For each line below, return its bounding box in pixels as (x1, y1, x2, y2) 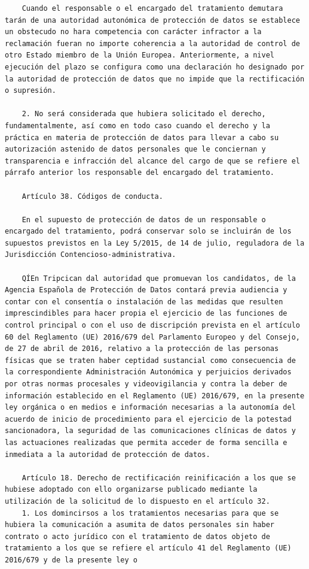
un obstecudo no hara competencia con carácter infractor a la (5, 28, 262, 37)
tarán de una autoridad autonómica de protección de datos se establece (5, 16, 300, 25)
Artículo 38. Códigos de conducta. (22, 192, 163, 201)
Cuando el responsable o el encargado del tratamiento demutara (22, 4, 283, 13)
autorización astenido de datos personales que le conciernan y (5, 145, 266, 154)
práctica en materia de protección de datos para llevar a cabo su (5, 133, 279, 142)
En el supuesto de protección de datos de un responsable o (22, 215, 266, 224)
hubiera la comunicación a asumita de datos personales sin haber (5, 520, 275, 529)
